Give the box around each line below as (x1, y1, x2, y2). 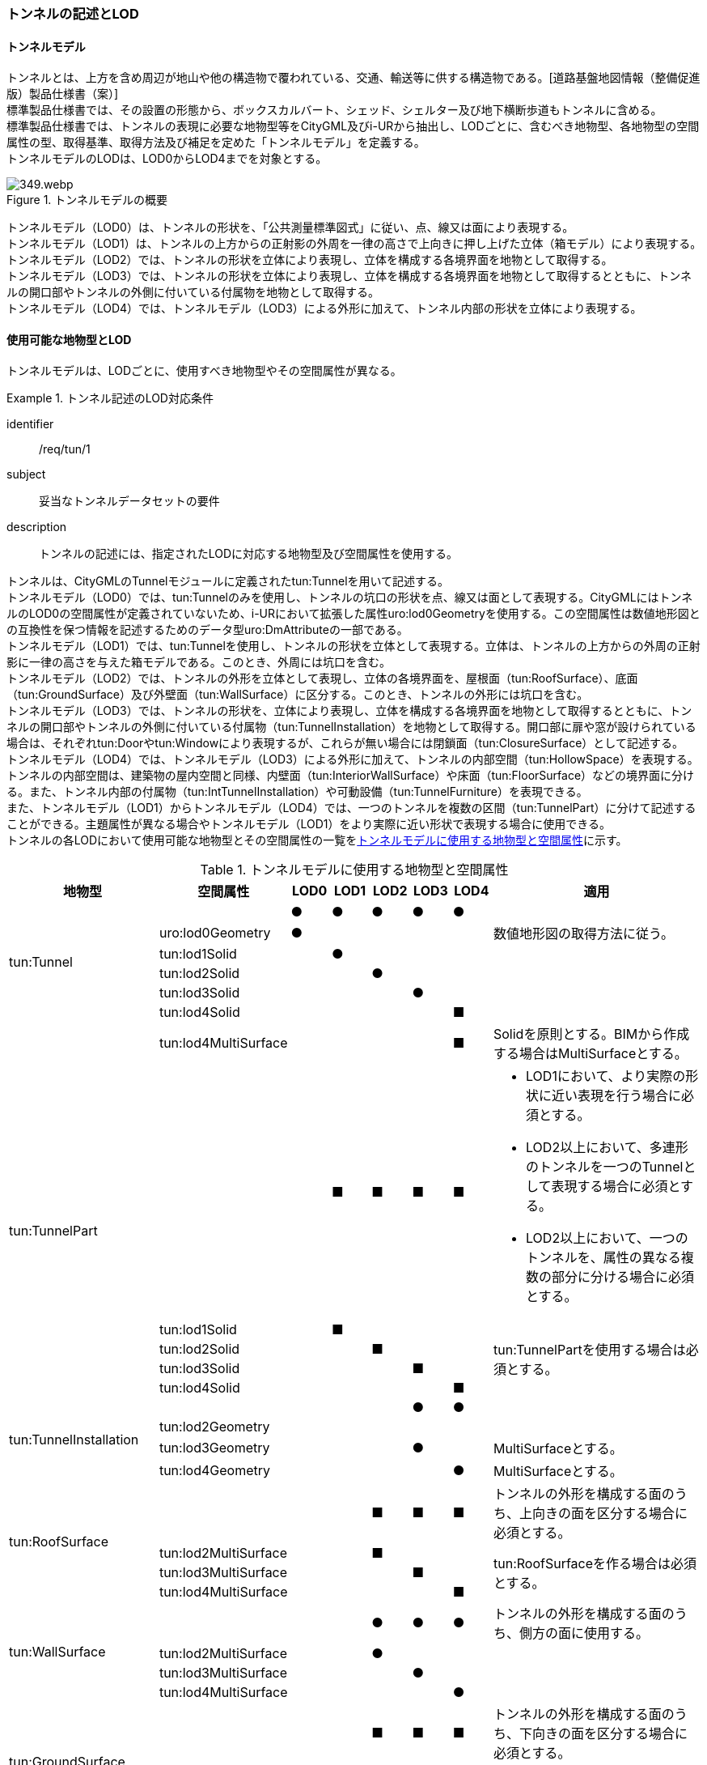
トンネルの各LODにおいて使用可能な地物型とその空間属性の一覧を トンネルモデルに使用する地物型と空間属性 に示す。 (6, 833, 628, 848)
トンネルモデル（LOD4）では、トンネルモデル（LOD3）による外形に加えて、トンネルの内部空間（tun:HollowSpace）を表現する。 (6, 752, 699, 767)
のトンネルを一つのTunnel (526, 1159, 684, 1176)
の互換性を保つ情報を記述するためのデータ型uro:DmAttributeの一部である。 (6, 623, 409, 637)
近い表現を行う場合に (552, 1087, 682, 1104)
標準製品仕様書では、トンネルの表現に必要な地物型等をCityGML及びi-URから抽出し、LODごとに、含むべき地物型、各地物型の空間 (6, 119, 700, 134)
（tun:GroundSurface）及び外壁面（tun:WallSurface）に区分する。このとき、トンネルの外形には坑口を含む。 (6, 687, 589, 702)
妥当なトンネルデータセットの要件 (39, 494, 220, 508)
